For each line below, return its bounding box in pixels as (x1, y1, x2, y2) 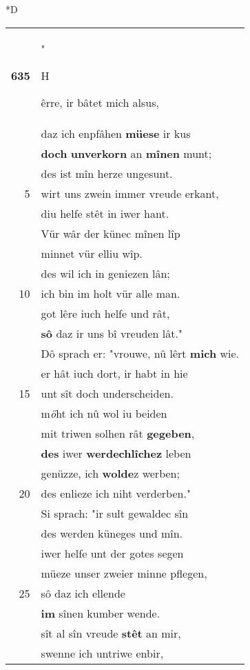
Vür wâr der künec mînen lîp (41, 225, 180, 241)
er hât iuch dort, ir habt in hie (41, 365, 188, 381)
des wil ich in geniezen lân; (41, 265, 170, 281)
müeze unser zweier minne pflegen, (41, 565, 207, 581)
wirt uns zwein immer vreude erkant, (41, 185, 219, 201)
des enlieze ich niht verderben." (41, 485, 191, 501)
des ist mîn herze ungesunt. (41, 165, 173, 181)
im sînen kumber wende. (41, 605, 160, 621)
